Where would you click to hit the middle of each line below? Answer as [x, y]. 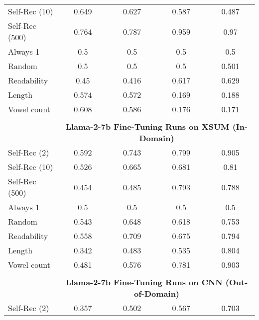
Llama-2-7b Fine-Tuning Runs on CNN [144, 282]
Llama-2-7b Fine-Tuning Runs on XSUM [147, 126]
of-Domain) [157, 293]
